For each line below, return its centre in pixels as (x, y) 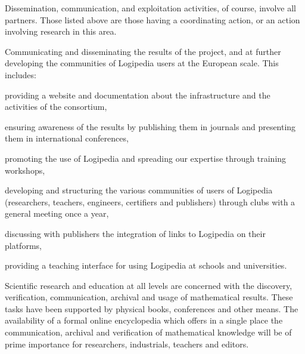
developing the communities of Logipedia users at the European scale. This (142, 63)
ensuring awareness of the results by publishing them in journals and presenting (150, 126)
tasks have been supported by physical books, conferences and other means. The (152, 308)
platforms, (23, 245)
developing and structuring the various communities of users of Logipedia (139, 190)
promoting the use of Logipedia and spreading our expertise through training (146, 158)
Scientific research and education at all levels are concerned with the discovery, (149, 285)
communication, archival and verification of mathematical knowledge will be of (148, 332)
